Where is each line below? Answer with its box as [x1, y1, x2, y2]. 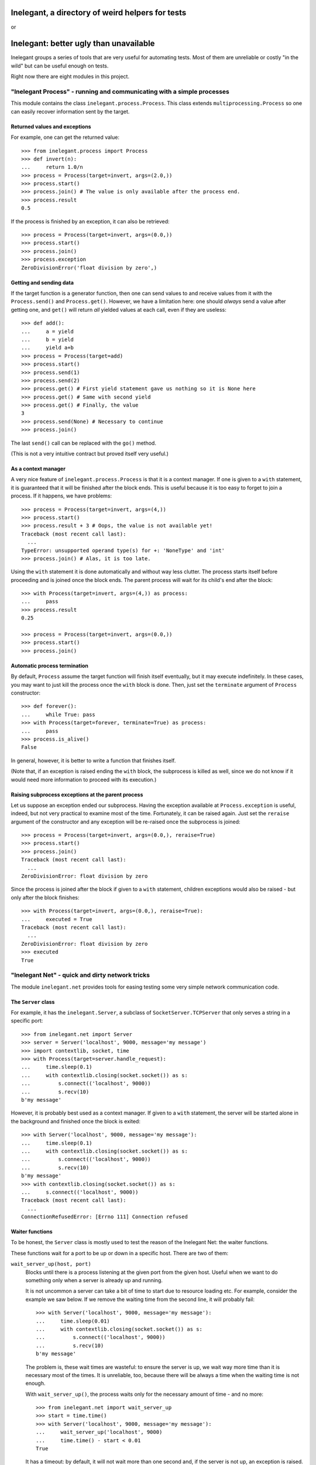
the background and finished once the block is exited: [11, 1118, 140, 1125]
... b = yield [21, 336, 74, 343]
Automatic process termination [11, 662, 89, 669]
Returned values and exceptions [11, 123, 91, 130]
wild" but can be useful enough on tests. [11, 62, 109, 69]
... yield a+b [21, 345, 74, 351]
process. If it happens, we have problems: [11, 492, 112, 499]
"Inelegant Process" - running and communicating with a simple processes [11, 87, 229, 96]
